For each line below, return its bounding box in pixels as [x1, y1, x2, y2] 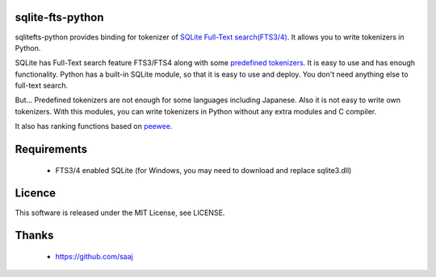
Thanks [15, 229, 54, 242]
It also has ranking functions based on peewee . [15, 122, 173, 131]
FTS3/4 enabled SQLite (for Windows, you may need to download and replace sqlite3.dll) [55, 165, 352, 175]
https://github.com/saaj [55, 251, 133, 261]
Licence [15, 186, 57, 201]
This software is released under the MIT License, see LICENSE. [15, 208, 225, 217]
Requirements [15, 143, 88, 156]
